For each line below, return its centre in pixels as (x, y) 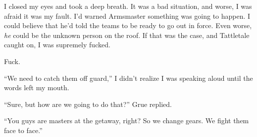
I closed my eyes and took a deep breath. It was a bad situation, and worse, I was (128, 6)
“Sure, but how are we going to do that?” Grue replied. (88, 104)
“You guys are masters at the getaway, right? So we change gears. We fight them (127, 120)
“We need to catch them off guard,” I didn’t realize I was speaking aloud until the (128, 78)
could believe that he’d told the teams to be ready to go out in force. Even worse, (128, 25)
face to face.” (23, 130)
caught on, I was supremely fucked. (57, 45)
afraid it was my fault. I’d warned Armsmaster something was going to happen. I (127, 16)
